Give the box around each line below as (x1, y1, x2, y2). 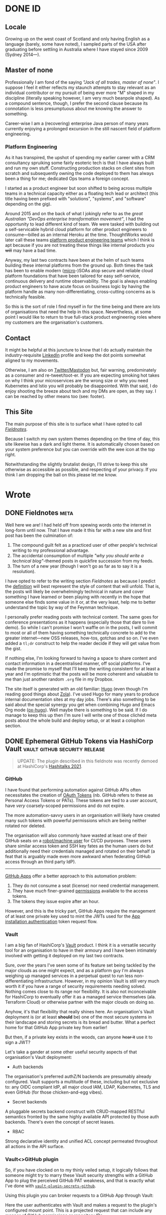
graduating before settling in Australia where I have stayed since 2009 (5, 47, 148, 52)
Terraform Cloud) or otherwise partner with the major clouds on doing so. (5, 999, 155, 1005)
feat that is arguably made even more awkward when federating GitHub (5, 853, 151, 859)
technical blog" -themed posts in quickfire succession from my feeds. (12, 558, 154, 564)
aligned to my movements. (5, 357, 59, 363)
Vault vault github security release (5, 745, 105, 753)
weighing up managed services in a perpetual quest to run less (5, 973, 133, 979)
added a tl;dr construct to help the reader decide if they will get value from (5, 640, 160, 646)
